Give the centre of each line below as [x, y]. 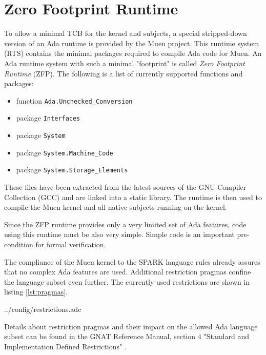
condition [19, 244]
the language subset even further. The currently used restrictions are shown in [127, 281]
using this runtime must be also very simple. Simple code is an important [119, 234]
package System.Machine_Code [65, 152]
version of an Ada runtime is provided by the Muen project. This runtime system [132, 43]
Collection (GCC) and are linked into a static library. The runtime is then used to [133, 197]
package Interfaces [48, 118]
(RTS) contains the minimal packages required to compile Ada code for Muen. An [133, 53]
